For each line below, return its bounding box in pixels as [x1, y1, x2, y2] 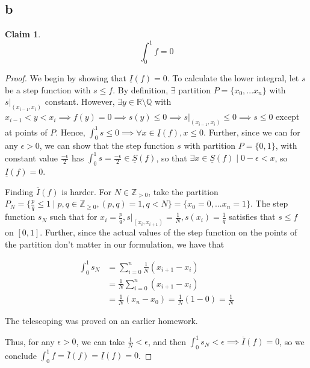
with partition [184, 139, 236, 152]
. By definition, [113, 83, 169, 96]
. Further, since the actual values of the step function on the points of [40, 226, 297, 239]
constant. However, [45, 95, 115, 108]
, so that [156, 151, 187, 164]
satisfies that [229, 210, 276, 223]
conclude [5, 349, 37, 361]
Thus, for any [5, 335, 55, 348]
